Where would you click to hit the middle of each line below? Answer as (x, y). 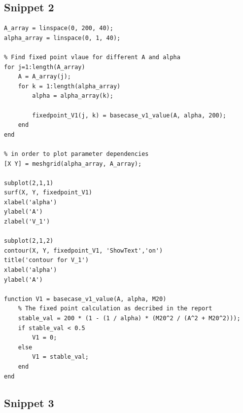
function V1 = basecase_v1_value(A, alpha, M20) (85, 299)
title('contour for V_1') (46, 260)
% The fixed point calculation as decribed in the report (115, 309)
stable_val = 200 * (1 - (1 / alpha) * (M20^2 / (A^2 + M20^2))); (129, 319)
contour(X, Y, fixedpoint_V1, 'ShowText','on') (84, 250)
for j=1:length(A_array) (45, 67)
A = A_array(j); (45, 77)
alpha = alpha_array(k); (73, 96)
